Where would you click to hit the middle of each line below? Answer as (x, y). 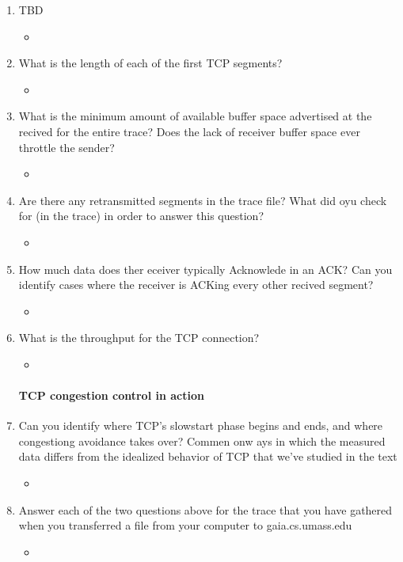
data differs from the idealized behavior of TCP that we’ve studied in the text (208, 456)
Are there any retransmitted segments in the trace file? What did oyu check (203, 200)
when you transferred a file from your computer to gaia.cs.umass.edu (185, 525)
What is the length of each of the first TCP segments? (150, 63)
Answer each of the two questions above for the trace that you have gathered (205, 509)
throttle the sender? (67, 147)
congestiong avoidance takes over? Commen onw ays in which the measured (202, 440)
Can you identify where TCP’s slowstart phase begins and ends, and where (201, 425)
